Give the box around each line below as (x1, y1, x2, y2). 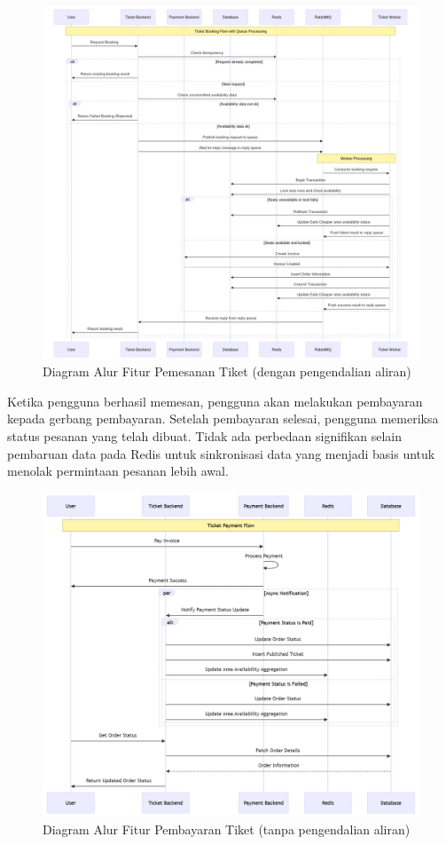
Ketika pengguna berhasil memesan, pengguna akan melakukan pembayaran (7, 391, 423, 410)
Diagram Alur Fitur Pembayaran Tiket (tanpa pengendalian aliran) (43, 819, 411, 838)
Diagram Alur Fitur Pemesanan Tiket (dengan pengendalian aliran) (43, 362, 411, 381)
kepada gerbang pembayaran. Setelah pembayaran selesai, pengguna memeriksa (7, 409, 439, 428)
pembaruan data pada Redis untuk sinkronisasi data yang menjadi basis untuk (7, 444, 435, 462)
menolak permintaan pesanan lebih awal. (7, 462, 229, 480)
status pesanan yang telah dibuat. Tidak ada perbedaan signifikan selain (7, 427, 402, 446)
